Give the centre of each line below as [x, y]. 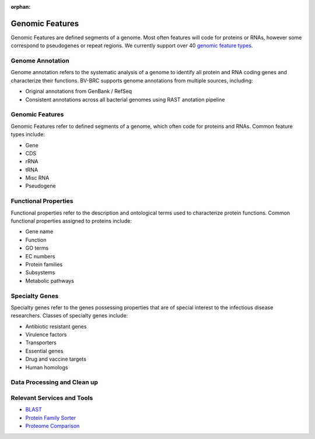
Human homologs [47, 367]
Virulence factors [46, 335]
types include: [28, 134]
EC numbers [40, 256]
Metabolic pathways [50, 281]
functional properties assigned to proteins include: [71, 221]
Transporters [41, 343]
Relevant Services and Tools [52, 397]
